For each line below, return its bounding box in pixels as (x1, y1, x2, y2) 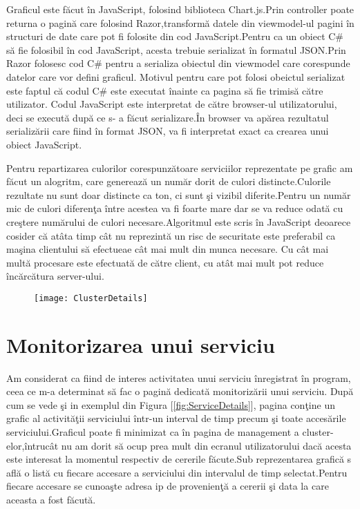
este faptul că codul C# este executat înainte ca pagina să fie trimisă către (6, 83, 323, 97)
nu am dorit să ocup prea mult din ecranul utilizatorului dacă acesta (61, 438, 352, 452)
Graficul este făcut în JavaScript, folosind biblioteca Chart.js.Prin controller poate (6, 2, 354, 16)
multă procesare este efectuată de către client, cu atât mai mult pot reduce (6, 255, 324, 269)
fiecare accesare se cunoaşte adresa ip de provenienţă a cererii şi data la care (6, 479, 329, 493)
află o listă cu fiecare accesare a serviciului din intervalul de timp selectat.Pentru (6, 465, 348, 479)
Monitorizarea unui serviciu (6, 330, 275, 358)
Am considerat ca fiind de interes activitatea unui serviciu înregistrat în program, (6, 370, 351, 385)
